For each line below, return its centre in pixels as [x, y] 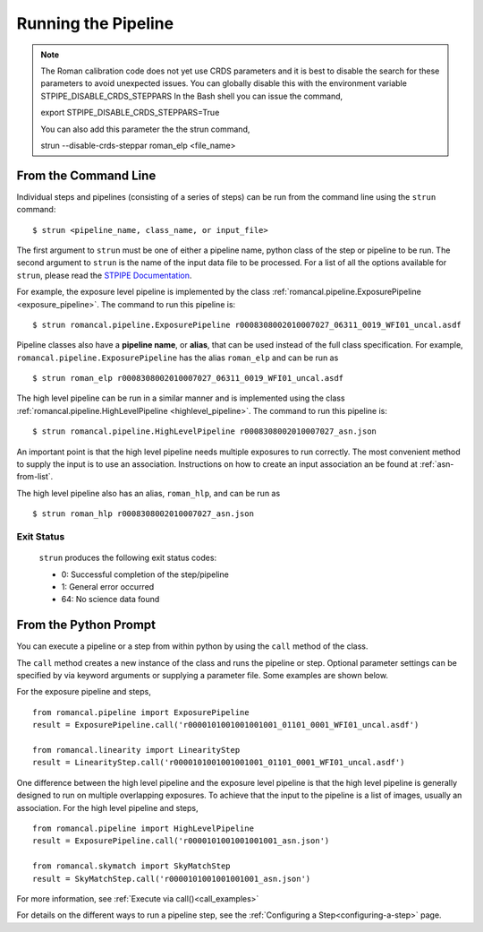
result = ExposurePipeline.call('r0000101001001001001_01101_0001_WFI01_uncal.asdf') [226, 725]
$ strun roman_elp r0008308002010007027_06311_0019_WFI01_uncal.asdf [188, 378]
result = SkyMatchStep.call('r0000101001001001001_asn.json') [172, 879]
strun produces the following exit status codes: [128, 558]
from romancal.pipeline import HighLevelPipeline [144, 828]
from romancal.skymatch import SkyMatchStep [132, 866]
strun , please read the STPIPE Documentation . [104, 275]
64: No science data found [110, 600]
